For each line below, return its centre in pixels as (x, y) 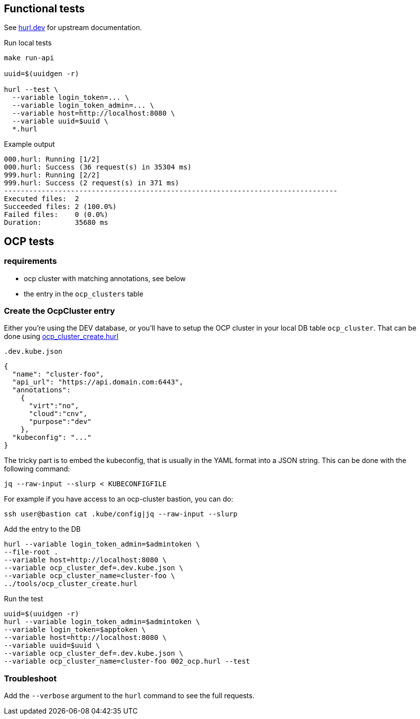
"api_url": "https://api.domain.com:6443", (98, 382)
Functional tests (45, 9)
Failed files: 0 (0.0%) (56, 215)
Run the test (24, 599)
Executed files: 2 (42, 199)
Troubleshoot (30, 678)
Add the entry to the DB (43, 529)
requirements (30, 261)
